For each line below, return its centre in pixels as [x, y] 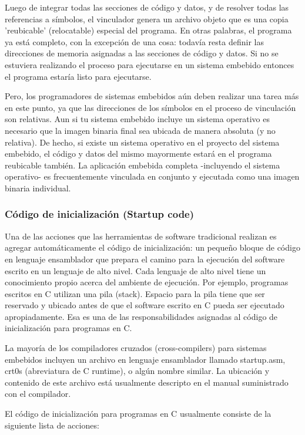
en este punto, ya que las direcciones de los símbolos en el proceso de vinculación [150, 107]
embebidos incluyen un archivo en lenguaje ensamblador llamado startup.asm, [145, 359]
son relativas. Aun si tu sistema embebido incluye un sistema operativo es [137, 119]
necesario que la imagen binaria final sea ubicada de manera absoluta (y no [140, 130]
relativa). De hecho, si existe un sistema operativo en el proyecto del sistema [142, 142]
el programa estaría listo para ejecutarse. [78, 76]
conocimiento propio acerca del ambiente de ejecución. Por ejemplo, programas [147, 282]
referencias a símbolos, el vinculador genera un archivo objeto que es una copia [147, 18]
